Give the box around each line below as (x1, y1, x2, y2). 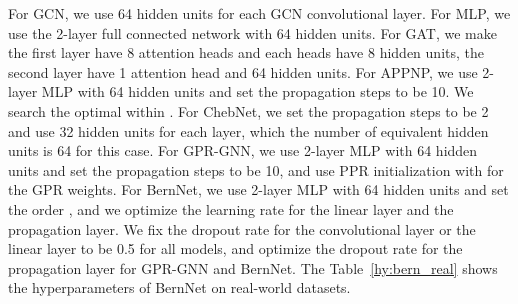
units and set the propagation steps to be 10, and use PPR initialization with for (8, 159, 504, 180)
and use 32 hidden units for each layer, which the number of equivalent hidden (8, 120, 489, 141)
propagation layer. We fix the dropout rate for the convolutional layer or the (8, 218, 476, 239)
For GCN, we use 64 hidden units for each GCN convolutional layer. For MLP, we (8, 3, 511, 23)
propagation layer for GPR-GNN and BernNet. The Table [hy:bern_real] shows (8, 257, 498, 278)
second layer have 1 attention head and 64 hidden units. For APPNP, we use (8, 61, 478, 82)
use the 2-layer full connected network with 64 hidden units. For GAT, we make (8, 22, 497, 43)
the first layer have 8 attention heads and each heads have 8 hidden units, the (8, 42, 484, 63)
